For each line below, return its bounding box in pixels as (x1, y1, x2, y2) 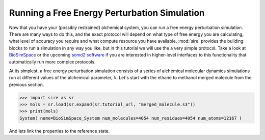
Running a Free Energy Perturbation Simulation (9, 7, 205, 18)
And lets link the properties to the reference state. (9, 128, 110, 134)
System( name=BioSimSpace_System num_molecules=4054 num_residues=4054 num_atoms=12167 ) (19, 115, 242, 121)
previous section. (9, 82, 44, 87)
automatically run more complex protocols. (9, 59, 96, 65)
